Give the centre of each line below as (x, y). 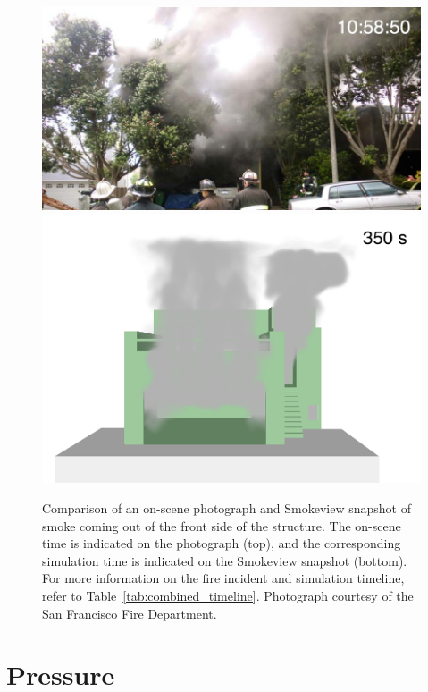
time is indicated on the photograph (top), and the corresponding (222, 543)
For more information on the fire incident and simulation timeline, (223, 578)
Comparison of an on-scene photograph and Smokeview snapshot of (227, 508)
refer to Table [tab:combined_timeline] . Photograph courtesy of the (228, 595)
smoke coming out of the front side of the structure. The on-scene (222, 525)
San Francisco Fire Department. (130, 613)
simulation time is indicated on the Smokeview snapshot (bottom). (225, 560)
